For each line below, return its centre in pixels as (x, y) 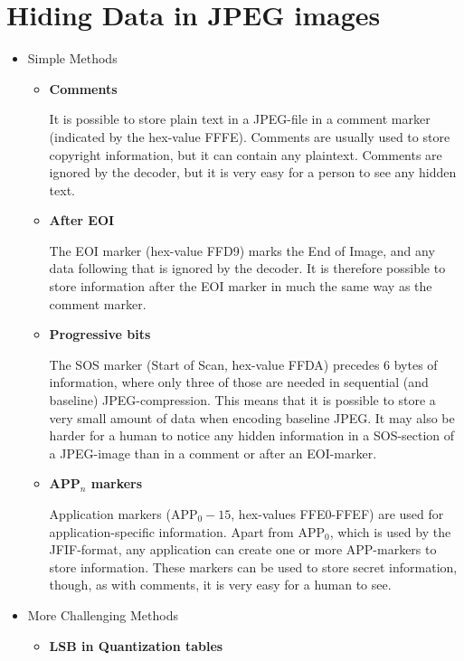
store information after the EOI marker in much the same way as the (241, 286)
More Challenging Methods (103, 614)
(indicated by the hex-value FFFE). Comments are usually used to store (250, 136)
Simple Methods (72, 58)
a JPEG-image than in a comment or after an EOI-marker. (213, 453)
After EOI (82, 220)
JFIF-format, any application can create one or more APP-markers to (243, 549)
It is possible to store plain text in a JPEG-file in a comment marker (240, 119)
